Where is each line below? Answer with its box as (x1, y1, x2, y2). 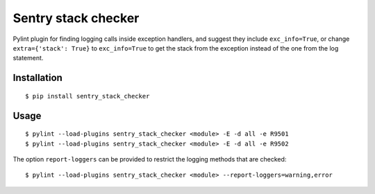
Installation (12, 72, 62, 84)
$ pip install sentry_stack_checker (25, 92, 150, 100)
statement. (12, 54, 44, 62)
